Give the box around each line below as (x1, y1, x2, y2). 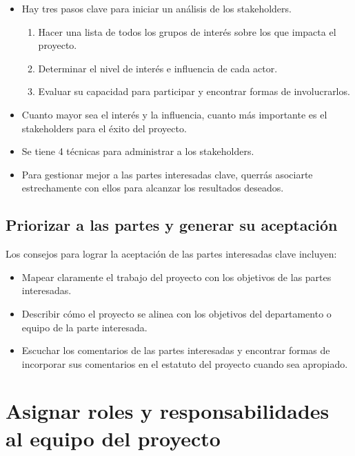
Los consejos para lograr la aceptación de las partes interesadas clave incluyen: (6, 247, 337, 261)
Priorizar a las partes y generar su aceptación (6, 214, 338, 236)
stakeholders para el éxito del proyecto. (21, 121, 187, 135)
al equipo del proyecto (6, 424, 221, 452)
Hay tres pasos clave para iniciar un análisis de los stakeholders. (21, 1, 292, 15)
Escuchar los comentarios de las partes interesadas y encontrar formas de (21, 343, 330, 357)
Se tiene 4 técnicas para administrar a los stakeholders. (21, 144, 254, 158)
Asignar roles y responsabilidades (6, 397, 329, 425)
